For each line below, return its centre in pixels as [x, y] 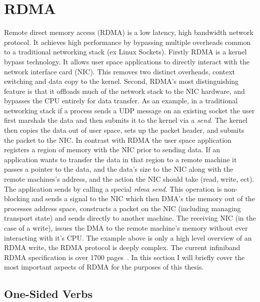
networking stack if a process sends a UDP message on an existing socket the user [129, 110]
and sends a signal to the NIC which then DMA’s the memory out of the [143, 198]
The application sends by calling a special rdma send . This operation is [113, 188]
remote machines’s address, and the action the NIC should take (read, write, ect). [129, 179]
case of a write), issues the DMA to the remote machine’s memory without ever [126, 228]
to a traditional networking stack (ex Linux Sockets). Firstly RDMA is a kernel [125, 52]
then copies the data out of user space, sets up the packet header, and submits [124, 130]
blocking [17, 198]
